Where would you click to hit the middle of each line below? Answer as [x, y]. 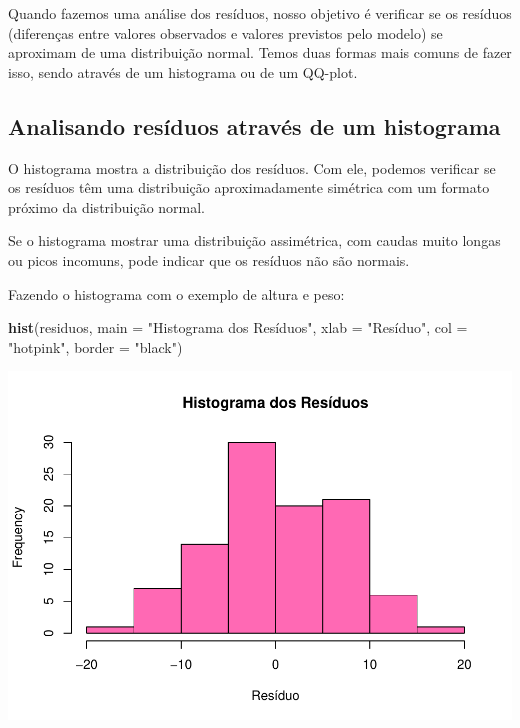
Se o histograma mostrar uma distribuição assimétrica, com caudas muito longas [254, 240]
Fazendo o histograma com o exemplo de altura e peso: [176, 293]
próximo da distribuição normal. [107, 206]
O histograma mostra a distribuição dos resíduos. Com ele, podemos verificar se [252, 167]
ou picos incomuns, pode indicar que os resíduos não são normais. [209, 259]
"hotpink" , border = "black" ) [95, 346]
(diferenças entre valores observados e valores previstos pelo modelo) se [225, 32]
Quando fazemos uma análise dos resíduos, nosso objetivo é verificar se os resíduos [260, 13]
